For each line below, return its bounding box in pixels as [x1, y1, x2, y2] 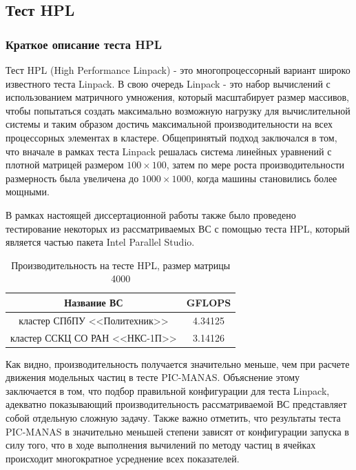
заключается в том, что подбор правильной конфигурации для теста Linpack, [6, 383, 330, 398]
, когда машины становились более [191, 170, 337, 185]
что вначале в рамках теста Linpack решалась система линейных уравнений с [6, 144, 332, 158]
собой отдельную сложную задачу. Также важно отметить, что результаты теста [6, 411, 341, 425]
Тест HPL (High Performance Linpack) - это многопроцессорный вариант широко [6, 63, 350, 77]
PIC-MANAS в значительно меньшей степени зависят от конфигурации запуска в [6, 424, 349, 438]
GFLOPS [186, 295, 231, 309]
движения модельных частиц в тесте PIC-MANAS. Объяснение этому [6, 370, 300, 384]
